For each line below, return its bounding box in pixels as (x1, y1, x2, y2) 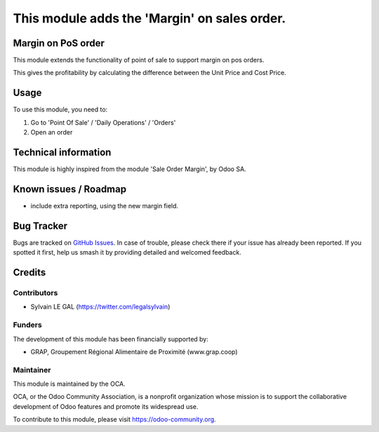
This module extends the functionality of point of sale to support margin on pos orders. (13, 56, 265, 65)
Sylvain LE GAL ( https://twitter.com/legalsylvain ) (30, 302, 171, 311)
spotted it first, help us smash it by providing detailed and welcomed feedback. (13, 248, 241, 257)
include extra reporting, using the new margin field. (30, 201, 179, 210)
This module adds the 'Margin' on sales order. (13, 11, 286, 26)
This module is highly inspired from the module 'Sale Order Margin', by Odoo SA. (13, 165, 246, 173)
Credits (13, 266, 46, 278)
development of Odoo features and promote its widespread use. (13, 402, 199, 410)
